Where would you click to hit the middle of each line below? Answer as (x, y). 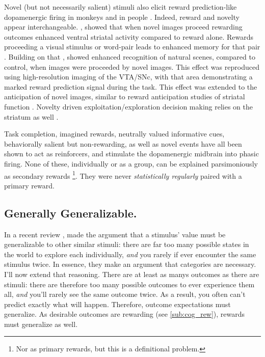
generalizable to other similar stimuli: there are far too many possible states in (127, 244)
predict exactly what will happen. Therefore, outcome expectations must (117, 304)
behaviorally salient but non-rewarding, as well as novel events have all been (123, 143)
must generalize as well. (41, 324)
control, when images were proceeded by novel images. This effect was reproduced (132, 66)
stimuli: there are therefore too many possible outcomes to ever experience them (129, 284)
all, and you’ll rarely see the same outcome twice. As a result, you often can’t (125, 294)
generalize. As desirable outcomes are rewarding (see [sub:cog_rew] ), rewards (125, 314)
